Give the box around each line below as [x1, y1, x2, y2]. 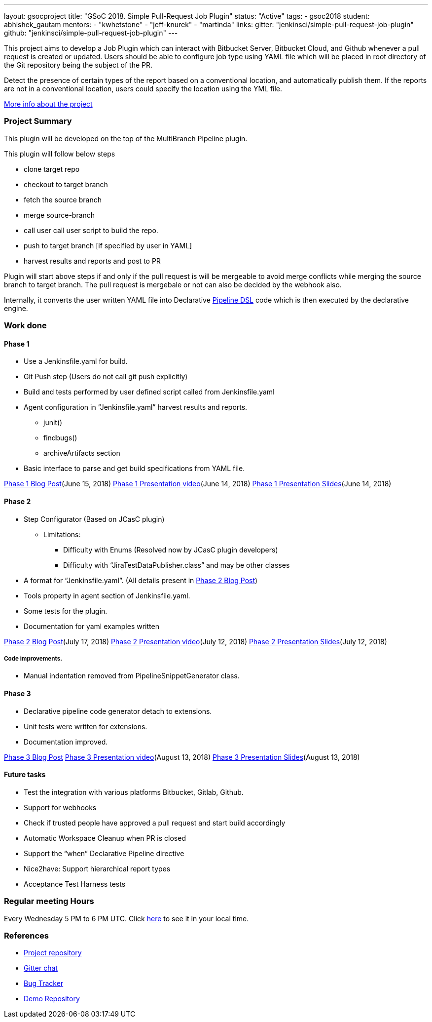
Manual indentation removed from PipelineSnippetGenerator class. [24, 671, 240, 680]
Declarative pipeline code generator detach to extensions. [24, 707, 212, 715]
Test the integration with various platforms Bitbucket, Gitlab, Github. [24, 787, 244, 796]
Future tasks [4, 770, 46, 779]
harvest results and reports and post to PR [24, 256, 161, 265]
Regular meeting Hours [4, 896, 94, 906]
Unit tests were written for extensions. [24, 722, 147, 731]
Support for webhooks [24, 803, 97, 812]
